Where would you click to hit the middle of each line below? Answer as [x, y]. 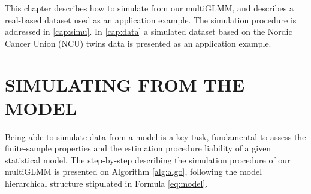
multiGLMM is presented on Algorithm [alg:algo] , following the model [134, 172]
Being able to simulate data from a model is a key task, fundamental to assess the [155, 136]
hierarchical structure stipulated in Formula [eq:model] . [106, 184]
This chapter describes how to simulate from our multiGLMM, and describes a [149, 8]
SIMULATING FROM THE [125, 84]
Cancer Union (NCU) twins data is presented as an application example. [138, 43]
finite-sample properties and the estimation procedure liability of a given [138, 148]
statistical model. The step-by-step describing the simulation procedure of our [148, 160]
